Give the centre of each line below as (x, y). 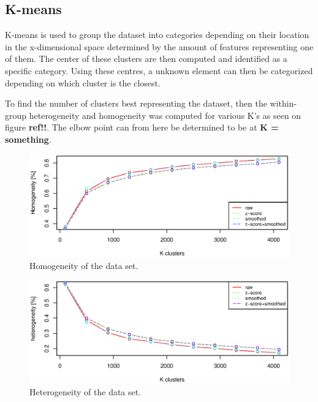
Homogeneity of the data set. (84, 265)
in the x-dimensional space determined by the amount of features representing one (159, 46)
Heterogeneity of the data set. (85, 391)
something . (28, 139)
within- (283, 103)
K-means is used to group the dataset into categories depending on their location (157, 35)
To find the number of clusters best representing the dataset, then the (136, 103)
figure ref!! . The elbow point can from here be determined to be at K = (142, 127)
